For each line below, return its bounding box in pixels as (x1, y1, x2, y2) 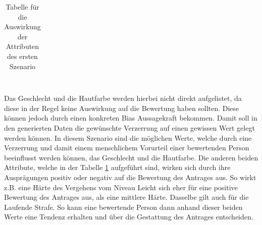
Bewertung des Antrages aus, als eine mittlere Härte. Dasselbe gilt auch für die (4, 192, 249, 202)
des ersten (7, 50, 38, 61)
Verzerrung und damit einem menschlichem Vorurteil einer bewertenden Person (4, 142, 249, 153)
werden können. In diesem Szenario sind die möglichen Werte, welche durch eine (4, 132, 252, 143)
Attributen (6, 41, 39, 51)
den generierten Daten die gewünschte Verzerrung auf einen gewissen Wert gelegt (4, 123, 255, 133)
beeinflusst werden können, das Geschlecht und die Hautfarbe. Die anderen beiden (4, 152, 258, 162)
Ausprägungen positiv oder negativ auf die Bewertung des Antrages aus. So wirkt (4, 172, 256, 182)
